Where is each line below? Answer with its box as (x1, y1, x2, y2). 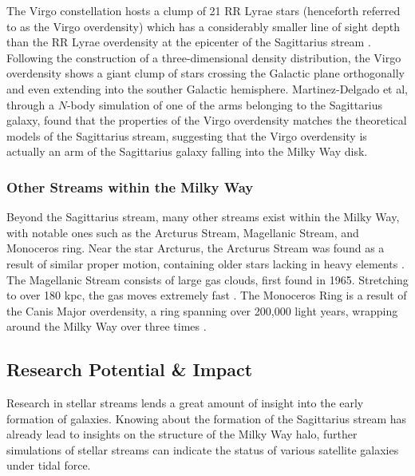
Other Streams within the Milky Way (6, 177, 254, 196)
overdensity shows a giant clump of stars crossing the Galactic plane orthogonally (6, 65, 405, 81)
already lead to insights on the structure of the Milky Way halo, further (6, 426, 358, 442)
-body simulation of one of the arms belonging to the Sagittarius (66, 96, 382, 113)
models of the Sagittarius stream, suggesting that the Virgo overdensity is (6, 127, 367, 144)
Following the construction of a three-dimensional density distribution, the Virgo (6, 49, 401, 65)
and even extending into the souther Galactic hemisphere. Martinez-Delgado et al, (6, 80, 409, 97)
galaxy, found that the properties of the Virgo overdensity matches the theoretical (6, 112, 407, 129)
